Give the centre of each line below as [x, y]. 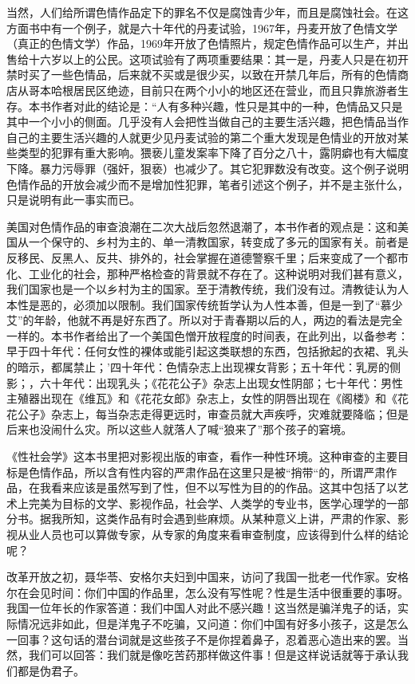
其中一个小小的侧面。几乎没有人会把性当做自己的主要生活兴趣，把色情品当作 [207, 122]
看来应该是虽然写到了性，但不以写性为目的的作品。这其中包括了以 [224, 487]
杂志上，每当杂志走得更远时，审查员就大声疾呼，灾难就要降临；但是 [229, 413]
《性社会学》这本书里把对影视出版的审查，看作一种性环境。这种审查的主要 [202, 456]
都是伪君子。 [51, 670]
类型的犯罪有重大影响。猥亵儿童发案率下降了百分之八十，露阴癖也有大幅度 [213, 153]
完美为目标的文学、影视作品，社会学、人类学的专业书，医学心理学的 [207, 503]
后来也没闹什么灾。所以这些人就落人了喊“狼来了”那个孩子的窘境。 [180, 429]
